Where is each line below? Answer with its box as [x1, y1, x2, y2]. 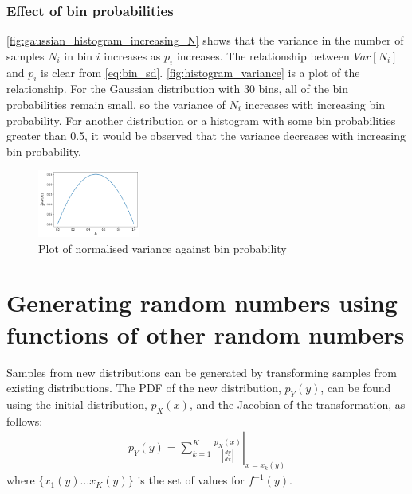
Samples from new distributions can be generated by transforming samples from [6, 364, 397, 380]
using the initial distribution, [6, 396, 147, 412]
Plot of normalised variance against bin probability [38, 239, 287, 256]
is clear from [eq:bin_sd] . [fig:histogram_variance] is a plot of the [41, 64, 360, 80]
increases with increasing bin [245, 96, 385, 112]
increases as [104, 47, 161, 64]
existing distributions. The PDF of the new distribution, [6, 379, 281, 396]
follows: [6, 412, 43, 429]
